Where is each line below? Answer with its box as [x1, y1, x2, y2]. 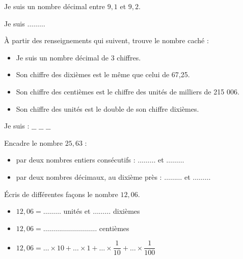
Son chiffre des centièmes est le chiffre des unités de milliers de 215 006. [16, 86, 239, 96]
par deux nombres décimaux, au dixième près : [16, 171, 162, 182]
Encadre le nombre [4, 137, 63, 148]
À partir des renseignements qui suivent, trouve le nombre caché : [4, 35, 209, 46]
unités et [63, 206, 91, 216]
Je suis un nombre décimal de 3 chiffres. [16, 52, 141, 62]
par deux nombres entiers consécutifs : [16, 154, 136, 165]
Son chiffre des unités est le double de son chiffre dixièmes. [16, 103, 199, 114]
